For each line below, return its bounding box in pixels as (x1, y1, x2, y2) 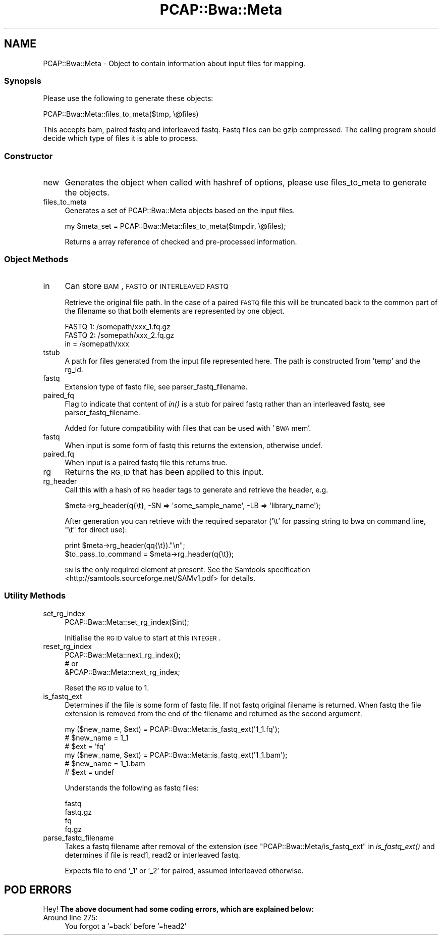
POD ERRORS (4, 883, 72, 897)
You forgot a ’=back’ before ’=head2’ (65, 922, 187, 931)
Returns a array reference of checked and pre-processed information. (65, 237, 297, 246)
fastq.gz (65, 807, 92, 816)
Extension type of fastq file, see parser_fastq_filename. (65, 382, 248, 391)
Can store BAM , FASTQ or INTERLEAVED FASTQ (65, 280, 229, 291)
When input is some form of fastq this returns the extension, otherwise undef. (65, 440, 322, 450)
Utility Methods (4, 590, 66, 601)
